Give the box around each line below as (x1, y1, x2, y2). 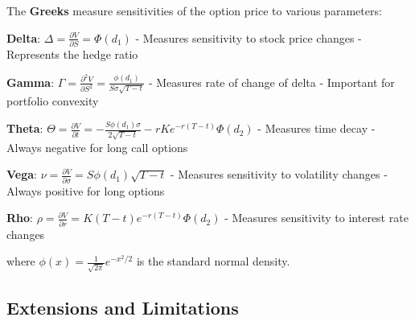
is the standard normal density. (136, 253, 290, 270)
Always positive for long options (6, 182, 165, 199)
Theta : (6, 120, 43, 137)
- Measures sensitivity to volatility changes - (171, 166, 388, 183)
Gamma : (6, 73, 55, 90)
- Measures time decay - (257, 120, 376, 137)
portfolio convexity (6, 93, 99, 109)
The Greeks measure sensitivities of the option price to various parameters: (6, 2, 382, 19)
